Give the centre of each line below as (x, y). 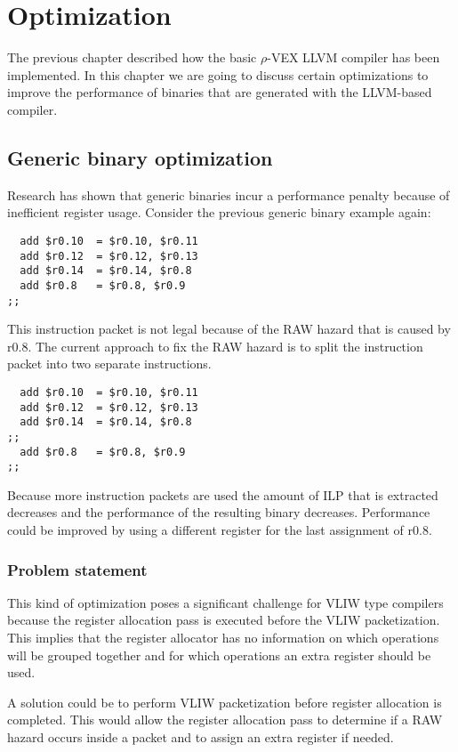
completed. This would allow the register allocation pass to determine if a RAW (225, 720)
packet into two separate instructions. (109, 364)
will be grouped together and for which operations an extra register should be (219, 655)
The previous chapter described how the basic (132, 57)
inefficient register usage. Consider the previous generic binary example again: (219, 212)
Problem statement (77, 569)
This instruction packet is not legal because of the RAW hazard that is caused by (229, 329)
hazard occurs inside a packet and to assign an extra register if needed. (201, 737)
